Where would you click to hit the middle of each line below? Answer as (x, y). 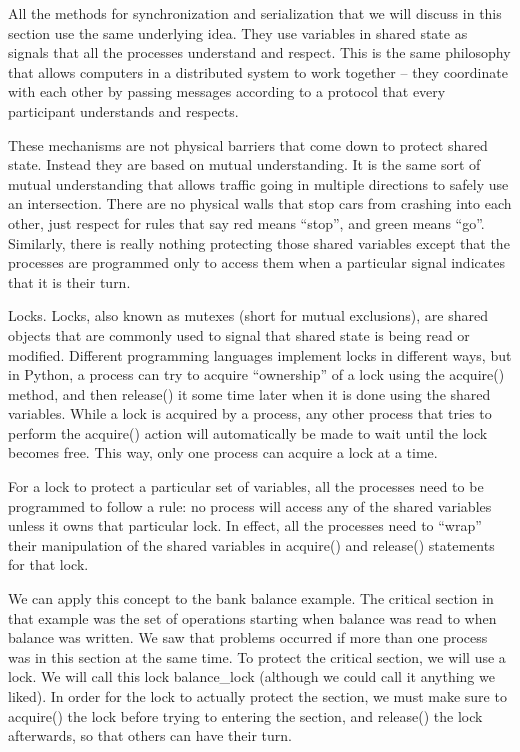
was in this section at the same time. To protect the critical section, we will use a (257, 656)
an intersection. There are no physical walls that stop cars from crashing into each (260, 203)
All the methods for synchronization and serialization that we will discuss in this (255, 13)
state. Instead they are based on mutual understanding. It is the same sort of (244, 164)
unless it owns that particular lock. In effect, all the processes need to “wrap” (245, 525)
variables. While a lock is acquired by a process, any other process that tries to (250, 413)
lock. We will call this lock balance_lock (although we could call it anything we (251, 676)
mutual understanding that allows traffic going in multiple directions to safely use (258, 183)
